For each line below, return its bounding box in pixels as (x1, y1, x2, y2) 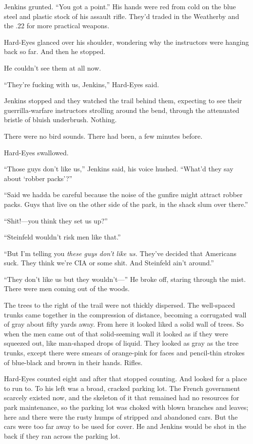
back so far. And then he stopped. (4, 46, 106, 56)
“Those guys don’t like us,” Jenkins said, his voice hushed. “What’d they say (4, 164, 234, 174)
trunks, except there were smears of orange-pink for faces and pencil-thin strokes (4, 348, 245, 358)
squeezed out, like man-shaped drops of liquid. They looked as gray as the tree (4, 338, 239, 348)
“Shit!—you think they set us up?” (4, 215, 108, 225)
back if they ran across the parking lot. (4, 430, 120, 441)
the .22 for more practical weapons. (4, 20, 110, 31)
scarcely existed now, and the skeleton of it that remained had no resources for (4, 392, 239, 403)
